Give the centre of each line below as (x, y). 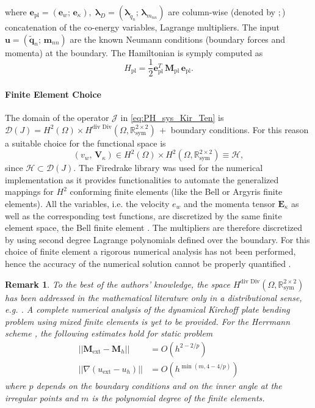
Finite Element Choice (53, 94)
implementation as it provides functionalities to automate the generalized (142, 179)
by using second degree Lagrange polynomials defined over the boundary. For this (157, 239)
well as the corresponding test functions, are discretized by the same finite (143, 215)
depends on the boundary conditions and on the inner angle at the (159, 386)
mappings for (29, 191)
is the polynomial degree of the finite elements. (178, 397)
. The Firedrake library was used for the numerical (168, 168)
